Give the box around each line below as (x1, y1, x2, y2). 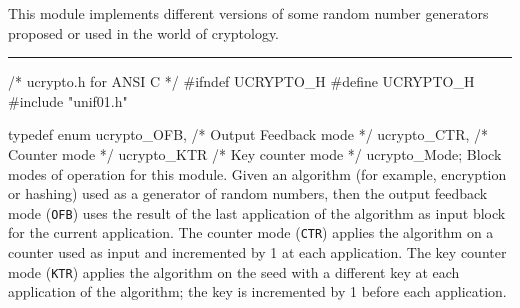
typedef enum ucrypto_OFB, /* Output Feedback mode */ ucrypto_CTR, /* (8, 124, 488, 145)
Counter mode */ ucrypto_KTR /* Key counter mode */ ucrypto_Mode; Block (8, 143, 502, 164)
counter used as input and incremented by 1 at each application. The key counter (8, 242, 507, 263)
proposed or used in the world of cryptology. (8, 22, 280, 43)
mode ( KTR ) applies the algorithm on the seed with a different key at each (8, 261, 460, 282)
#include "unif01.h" (8, 90, 128, 111)
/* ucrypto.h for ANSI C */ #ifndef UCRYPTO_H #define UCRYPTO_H (8, 71, 475, 92)
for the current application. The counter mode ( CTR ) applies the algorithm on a (8, 222, 494, 243)
